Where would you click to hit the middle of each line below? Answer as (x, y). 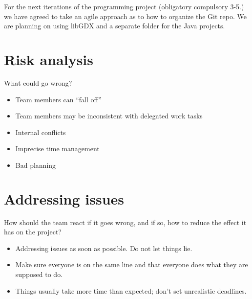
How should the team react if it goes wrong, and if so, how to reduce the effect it (125, 222)
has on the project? (33, 232)
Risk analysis (49, 59)
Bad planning (36, 165)
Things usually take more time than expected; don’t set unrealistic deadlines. (131, 290)
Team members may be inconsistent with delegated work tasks (109, 116)
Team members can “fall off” (58, 99)
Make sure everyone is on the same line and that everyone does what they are (132, 264)
